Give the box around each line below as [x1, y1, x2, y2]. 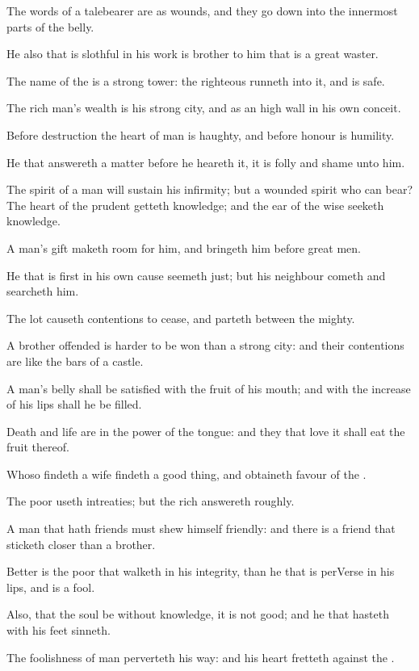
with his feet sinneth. [6, 622, 111, 639]
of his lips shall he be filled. [6, 396, 142, 413]
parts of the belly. [6, 18, 94, 35]
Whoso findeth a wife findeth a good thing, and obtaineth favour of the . [6, 465, 367, 482]
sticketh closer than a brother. [6, 535, 156, 552]
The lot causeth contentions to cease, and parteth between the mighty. [6, 309, 355, 326]
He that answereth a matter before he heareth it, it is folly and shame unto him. [6, 153, 405, 170]
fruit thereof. [6, 438, 69, 455]
